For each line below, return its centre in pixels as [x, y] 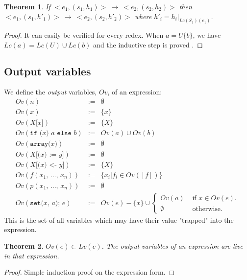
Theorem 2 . [24, 245]
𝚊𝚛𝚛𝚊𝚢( [40, 144]
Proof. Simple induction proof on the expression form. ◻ [89, 272]
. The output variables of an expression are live [172, 245]
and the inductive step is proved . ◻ [148, 45]
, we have [207, 35]
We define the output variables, [50, 91]
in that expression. [32, 255]
